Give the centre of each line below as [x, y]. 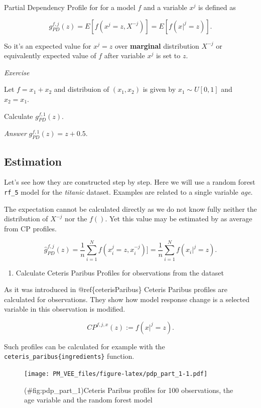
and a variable [165, 7]
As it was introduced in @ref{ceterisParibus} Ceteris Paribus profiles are [116, 289]
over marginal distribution [157, 45]
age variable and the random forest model [88, 400]
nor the [76, 219]
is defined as [217, 7]
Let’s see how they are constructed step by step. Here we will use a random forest [130, 182]
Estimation [33, 161]
